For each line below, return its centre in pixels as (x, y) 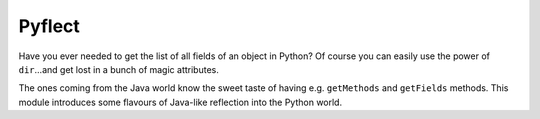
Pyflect (49, 26)
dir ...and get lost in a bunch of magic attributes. (118, 69)
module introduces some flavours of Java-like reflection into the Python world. (180, 102)
